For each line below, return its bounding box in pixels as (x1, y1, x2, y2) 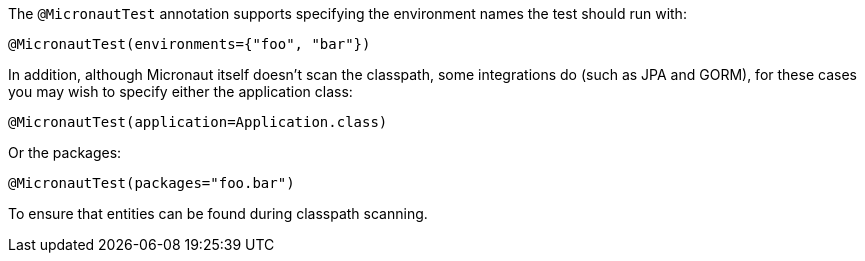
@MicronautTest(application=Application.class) (8, 114, 388, 130)
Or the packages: (8, 144, 122, 161)
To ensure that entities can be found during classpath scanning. (8, 205, 428, 222)
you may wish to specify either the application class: (8, 83, 353, 100)
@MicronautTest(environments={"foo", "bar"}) (8, 36, 371, 52)
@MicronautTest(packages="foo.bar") (8, 175, 295, 191)
